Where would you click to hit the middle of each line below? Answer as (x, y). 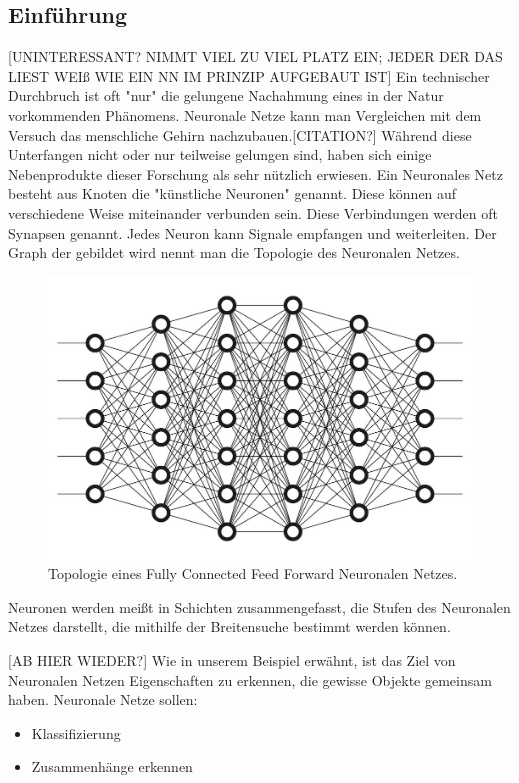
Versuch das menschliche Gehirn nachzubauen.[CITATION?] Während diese (240, 134)
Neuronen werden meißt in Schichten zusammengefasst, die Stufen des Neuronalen (259, 606)
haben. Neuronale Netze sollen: (103, 699)
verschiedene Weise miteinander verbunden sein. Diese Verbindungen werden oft (253, 212)
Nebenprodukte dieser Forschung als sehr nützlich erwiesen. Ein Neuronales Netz (255, 173)
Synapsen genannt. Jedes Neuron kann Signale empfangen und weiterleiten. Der (252, 232)
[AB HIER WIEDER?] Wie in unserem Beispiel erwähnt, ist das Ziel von (232, 659)
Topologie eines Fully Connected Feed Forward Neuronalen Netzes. (253, 573)
